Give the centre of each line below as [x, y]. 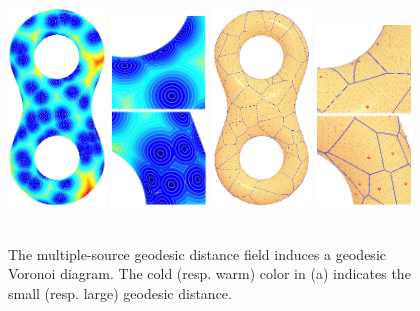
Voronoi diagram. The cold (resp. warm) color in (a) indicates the [209, 273]
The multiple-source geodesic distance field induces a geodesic [197, 253]
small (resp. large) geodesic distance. [120, 292]
